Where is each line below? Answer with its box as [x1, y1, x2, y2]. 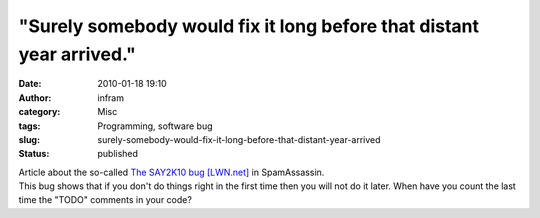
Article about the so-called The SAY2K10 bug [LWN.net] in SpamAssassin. [18, 166, 325, 178]
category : [18, 106, 61, 118]
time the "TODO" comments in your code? [18, 194, 192, 206]
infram [97, 91, 125, 104]
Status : [18, 148, 50, 160]
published [97, 148, 139, 160]
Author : [18, 91, 52, 104]
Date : [18, 78, 42, 90]
